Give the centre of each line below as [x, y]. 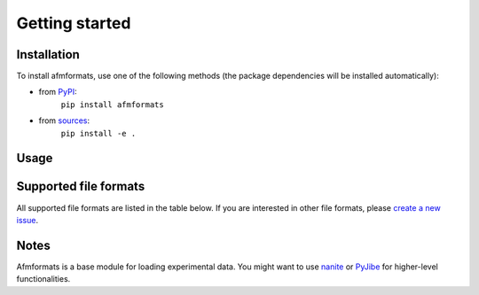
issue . [27, 220]
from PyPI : [58, 92]
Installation [48, 54]
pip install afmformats [112, 105]
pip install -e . [98, 133]
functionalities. [43, 279]
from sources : [64, 120]
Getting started [74, 23]
